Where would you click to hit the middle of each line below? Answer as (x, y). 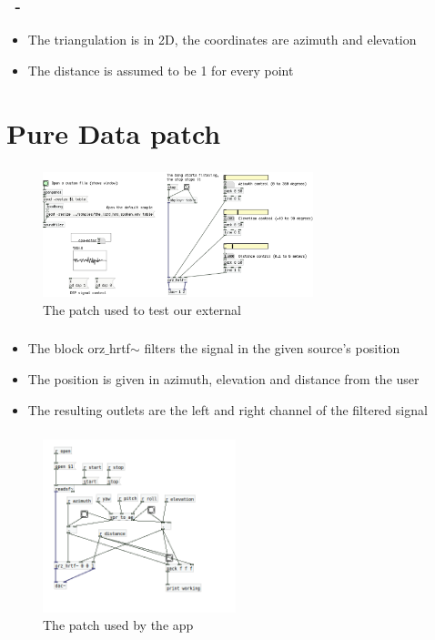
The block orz (66, 348)
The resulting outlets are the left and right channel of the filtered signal (228, 409)
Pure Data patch (114, 132)
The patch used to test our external (142, 309)
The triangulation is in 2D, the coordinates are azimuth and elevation (222, 40)
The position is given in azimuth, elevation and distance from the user (223, 379)
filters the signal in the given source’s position (272, 348)
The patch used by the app (118, 625)
